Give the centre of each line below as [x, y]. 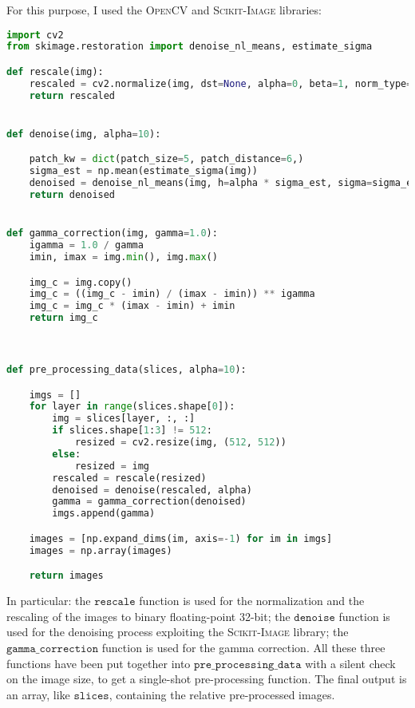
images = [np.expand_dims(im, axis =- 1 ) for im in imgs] [181, 538]
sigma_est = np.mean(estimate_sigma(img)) [144, 171]
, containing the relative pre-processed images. [222, 694]
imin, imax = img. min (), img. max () [123, 257]
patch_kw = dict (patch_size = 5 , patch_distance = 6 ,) [166, 159]
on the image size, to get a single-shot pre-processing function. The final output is [207, 679]
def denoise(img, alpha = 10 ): [84, 134]
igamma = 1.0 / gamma [86, 245]
